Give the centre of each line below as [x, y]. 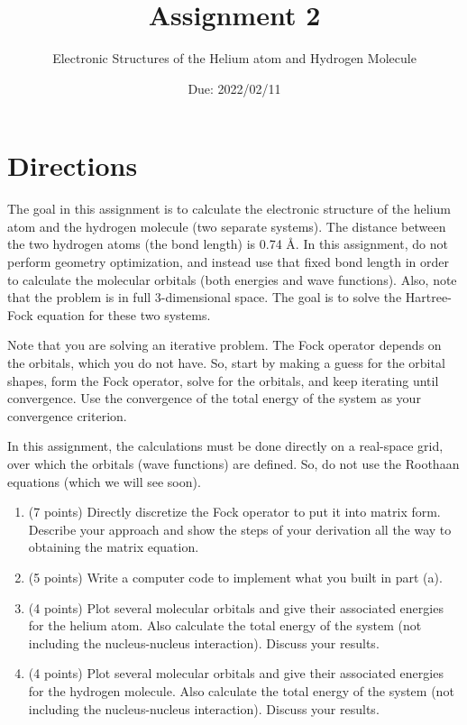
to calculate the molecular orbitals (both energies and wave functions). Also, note [232, 279]
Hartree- [428, 297]
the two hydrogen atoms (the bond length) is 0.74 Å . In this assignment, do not [228, 244]
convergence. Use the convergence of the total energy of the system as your [214, 398]
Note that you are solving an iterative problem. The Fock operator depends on [224, 345]
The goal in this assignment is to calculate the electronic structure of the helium [229, 209]
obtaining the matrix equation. [114, 547]
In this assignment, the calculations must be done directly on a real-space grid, [225, 446]
